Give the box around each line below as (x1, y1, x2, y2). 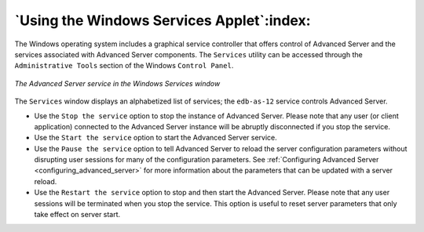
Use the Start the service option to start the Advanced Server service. (34, 133, 278, 143)
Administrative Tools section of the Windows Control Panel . (14, 61, 234, 71)
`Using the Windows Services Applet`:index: (14, 12, 311, 29)
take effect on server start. (34, 210, 121, 219)
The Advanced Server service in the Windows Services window (14, 78, 221, 88)
